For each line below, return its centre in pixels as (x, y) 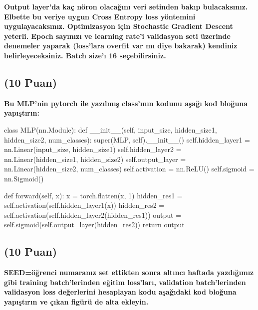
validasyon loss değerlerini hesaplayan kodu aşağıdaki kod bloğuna (120, 292)
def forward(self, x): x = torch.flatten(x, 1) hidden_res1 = (93, 195)
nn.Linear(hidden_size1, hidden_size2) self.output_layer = (95, 159)
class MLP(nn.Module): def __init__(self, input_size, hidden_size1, (111, 129)
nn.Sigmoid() (24, 178)
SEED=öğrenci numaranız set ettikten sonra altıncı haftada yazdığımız (129, 272)
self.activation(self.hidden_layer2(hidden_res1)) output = (93, 215)
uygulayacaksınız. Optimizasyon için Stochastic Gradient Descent (119, 26)
